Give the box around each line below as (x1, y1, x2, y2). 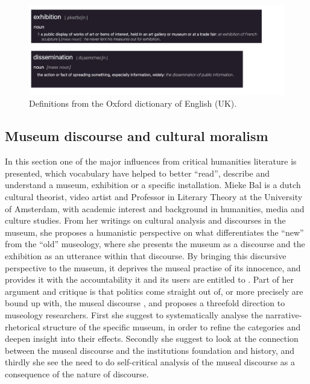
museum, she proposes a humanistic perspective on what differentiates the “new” (5, 225, 304, 238)
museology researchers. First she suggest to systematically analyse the (5, 309, 263, 321)
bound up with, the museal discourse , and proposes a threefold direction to (5, 297, 285, 309)
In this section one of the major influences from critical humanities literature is (5, 155, 297, 168)
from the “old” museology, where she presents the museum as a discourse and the (5, 238, 305, 250)
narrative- (265, 309, 302, 321)
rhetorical (5, 320, 40, 333)
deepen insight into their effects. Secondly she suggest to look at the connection (5, 332, 299, 345)
